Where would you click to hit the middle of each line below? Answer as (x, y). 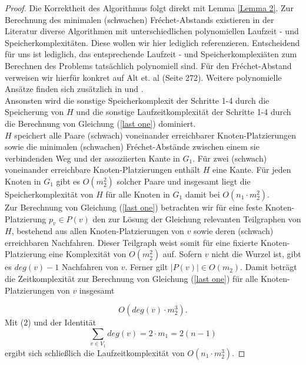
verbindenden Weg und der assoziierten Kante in (92, 158)
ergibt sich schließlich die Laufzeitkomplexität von (95, 352)
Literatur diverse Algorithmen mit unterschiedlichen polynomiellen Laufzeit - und (152, 31)
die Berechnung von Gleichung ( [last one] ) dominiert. (100, 123)
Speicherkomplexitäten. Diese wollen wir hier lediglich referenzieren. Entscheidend (152, 42)
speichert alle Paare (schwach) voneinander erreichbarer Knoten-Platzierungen (155, 135)
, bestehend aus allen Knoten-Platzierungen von (98, 231)
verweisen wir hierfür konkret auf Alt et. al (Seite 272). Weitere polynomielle (143, 77)
